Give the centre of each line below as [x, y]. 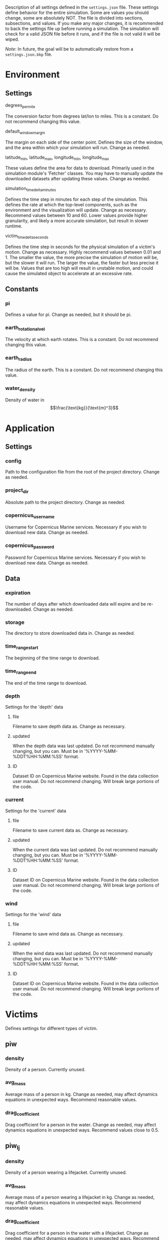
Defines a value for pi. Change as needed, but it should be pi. [68, 314]
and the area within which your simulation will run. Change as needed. [78, 147]
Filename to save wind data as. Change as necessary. [68, 934]
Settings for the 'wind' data [33, 914]
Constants [22, 289]
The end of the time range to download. [46, 683]
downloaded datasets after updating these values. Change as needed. [78, 179]
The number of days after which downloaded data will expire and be [76, 604]
